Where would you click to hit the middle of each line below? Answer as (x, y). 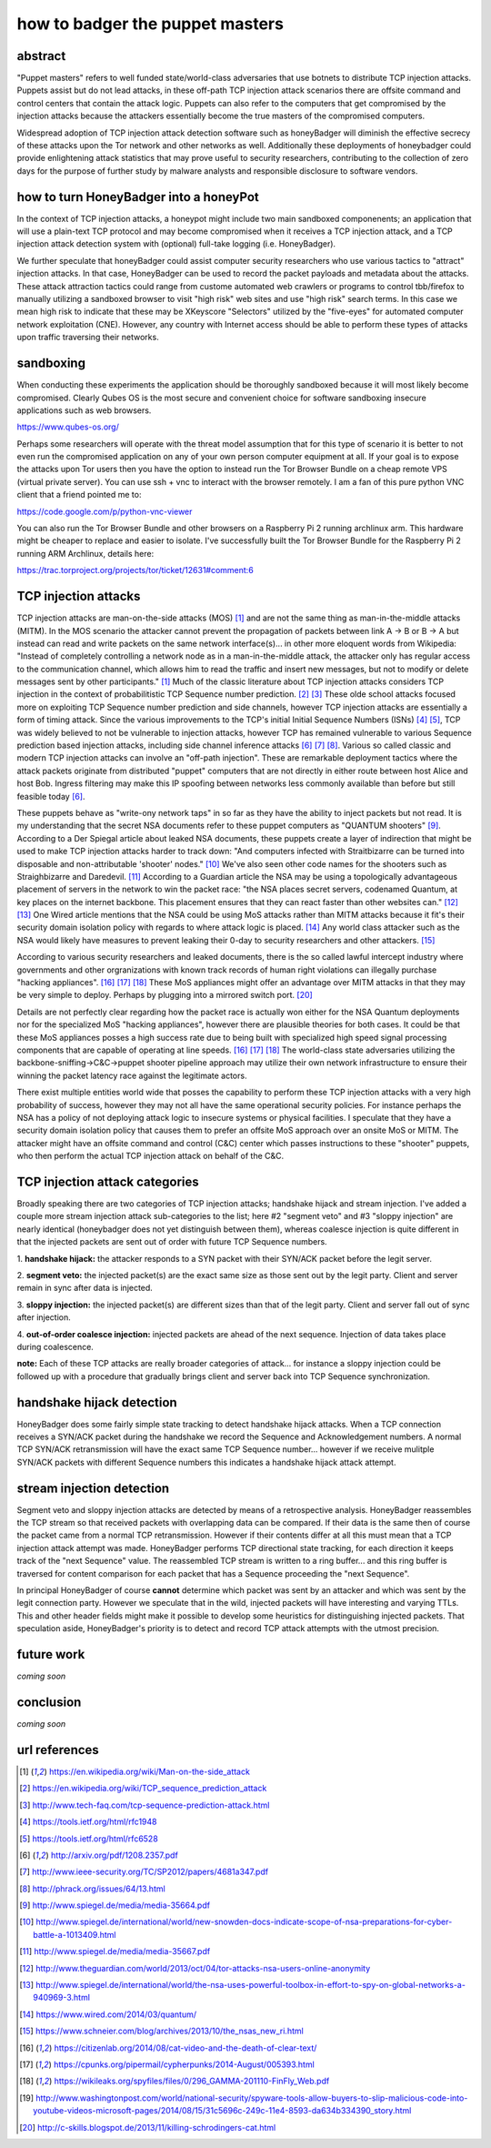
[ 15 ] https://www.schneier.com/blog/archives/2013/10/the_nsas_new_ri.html (161, 2031)
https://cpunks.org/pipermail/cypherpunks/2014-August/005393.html (184, 2064)
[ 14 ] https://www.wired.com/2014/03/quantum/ (108, 2014)
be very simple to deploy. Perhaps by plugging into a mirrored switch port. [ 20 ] (165, 995)
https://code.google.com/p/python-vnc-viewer (105, 511)
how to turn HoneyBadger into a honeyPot (138, 197)
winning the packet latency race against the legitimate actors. (132, 1075)
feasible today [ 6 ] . (51, 796)
